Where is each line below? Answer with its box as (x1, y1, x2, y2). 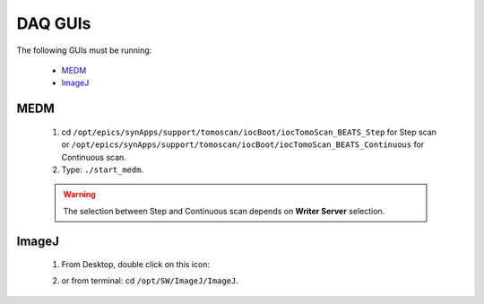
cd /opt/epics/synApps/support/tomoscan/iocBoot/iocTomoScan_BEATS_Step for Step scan (61, 126, 436, 137)
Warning (63, 189, 96, 200)
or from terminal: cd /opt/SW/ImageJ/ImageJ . (61, 275, 239, 286)
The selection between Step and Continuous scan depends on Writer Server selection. (63, 205, 385, 216)
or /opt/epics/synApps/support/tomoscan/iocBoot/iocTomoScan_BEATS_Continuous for (61, 139, 425, 150)
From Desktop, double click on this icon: (61, 259, 211, 270)
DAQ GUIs (16, 13, 91, 33)
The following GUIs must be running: (16, 45, 152, 56)
